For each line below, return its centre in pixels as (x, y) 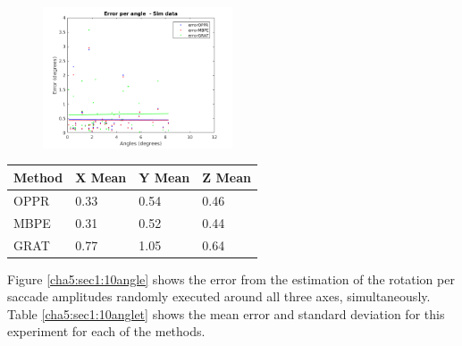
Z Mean (227, 177)
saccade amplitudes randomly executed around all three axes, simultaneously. (219, 296)
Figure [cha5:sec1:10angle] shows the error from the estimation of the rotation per (231, 278)
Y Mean (164, 177)
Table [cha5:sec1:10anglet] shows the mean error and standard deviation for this (226, 313)
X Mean (101, 177)
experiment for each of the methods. (106, 331)
